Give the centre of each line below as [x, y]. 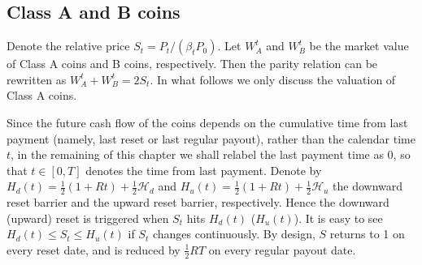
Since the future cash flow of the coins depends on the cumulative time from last [207, 122]
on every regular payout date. [282, 249]
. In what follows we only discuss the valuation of [273, 79]
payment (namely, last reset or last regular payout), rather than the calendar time [211, 138]
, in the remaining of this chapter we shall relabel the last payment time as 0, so [211, 154]
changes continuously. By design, [234, 234]
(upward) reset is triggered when [88, 218]
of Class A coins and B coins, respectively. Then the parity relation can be [192, 64]
